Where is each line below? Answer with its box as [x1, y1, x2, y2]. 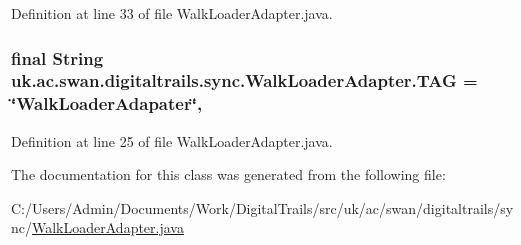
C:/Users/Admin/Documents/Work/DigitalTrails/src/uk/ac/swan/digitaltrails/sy [11, 197, 514, 218]
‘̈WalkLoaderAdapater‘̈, [11, 91, 203, 116]
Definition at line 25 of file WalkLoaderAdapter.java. [11, 130, 333, 151]
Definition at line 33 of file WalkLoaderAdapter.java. [11, 3, 333, 23]
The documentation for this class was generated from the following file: [11, 164, 446, 185]
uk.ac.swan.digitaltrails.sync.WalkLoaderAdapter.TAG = [11, 68, 478, 93]
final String [11, 45, 104, 70]
